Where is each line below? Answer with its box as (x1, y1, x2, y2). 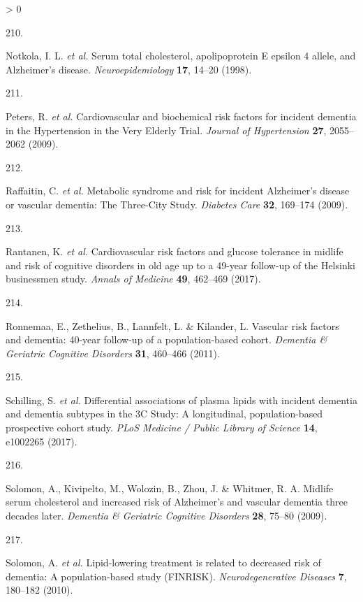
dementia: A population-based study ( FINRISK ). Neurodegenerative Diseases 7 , (6, 568, 347, 583)
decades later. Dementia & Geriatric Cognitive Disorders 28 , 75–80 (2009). (6, 508, 327, 523)
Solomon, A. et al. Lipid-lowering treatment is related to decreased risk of (6, 555, 321, 570)
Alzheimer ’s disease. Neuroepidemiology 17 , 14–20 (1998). (6, 62, 252, 76)
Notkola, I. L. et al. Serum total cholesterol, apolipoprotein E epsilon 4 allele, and (6, 48, 356, 63)
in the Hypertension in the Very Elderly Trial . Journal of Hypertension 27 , (6, 122, 327, 137)
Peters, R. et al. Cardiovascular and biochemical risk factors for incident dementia (6, 108, 357, 123)
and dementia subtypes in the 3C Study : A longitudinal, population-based (6, 406, 323, 421)
